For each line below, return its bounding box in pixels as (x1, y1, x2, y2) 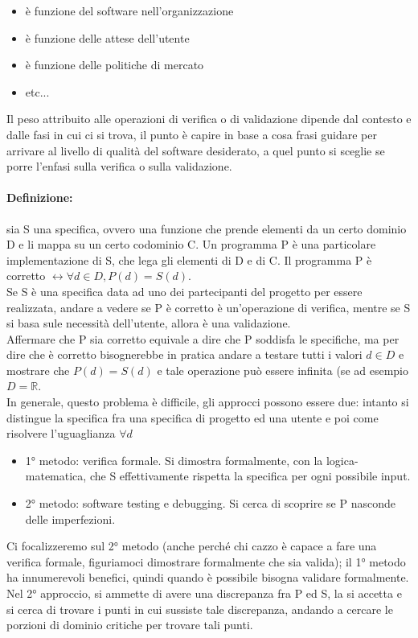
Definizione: (6, 189, 73, 206)
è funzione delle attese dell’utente (25, 29, 190, 46)
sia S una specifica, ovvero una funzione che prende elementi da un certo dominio (6, 220, 407, 237)
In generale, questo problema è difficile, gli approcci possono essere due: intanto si (6, 393, 409, 410)
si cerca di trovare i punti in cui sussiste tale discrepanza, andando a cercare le (6, 600, 393, 617)
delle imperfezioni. (25, 510, 116, 527)
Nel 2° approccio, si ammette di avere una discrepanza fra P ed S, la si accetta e (6, 585, 402, 602)
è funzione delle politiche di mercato (25, 56, 204, 73)
